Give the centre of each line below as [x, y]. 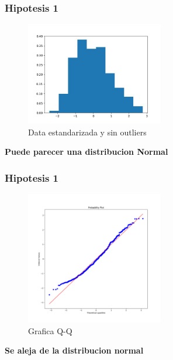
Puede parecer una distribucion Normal [86, 152]
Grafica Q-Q [50, 330]
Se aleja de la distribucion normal [74, 350]
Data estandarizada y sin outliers [87, 132]
